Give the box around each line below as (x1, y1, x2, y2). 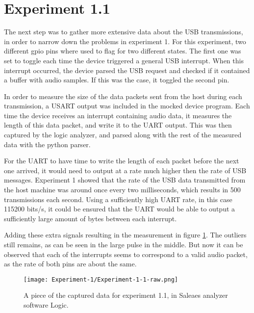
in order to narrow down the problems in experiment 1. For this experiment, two (4, 36, 246, 46)
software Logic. (24, 300, 69, 310)
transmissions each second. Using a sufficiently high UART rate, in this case (4, 194, 232, 204)
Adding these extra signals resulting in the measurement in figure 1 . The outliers (4, 230, 247, 240)
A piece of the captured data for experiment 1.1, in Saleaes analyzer (24, 290, 228, 300)
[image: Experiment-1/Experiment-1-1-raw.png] (24, 276, 178, 283)
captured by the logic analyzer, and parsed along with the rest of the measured (4, 130, 242, 140)
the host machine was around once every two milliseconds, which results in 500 (4, 184, 241, 195)
